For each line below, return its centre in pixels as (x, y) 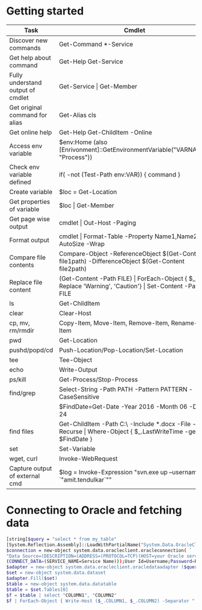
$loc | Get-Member (87, 205)
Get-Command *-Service (96, 44)
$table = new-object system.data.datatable (62, 584)
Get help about (30, 57)
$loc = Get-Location (88, 192)
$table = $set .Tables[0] (37, 590)
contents (22, 265)
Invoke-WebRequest (89, 458)
